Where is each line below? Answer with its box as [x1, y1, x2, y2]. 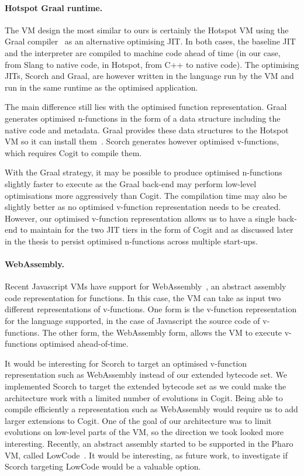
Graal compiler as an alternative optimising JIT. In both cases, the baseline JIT [5, 35, 296, 47]
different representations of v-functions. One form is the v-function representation [5, 303, 297, 315]
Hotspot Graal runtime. [5, 1, 103, 13]
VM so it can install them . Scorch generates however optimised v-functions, [5, 135, 279, 147]
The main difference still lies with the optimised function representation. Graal [5, 101, 287, 113]
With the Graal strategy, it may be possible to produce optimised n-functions [5, 166, 282, 178]
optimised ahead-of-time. [40, 337, 129, 350]
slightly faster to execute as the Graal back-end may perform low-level [5, 177, 257, 189]
